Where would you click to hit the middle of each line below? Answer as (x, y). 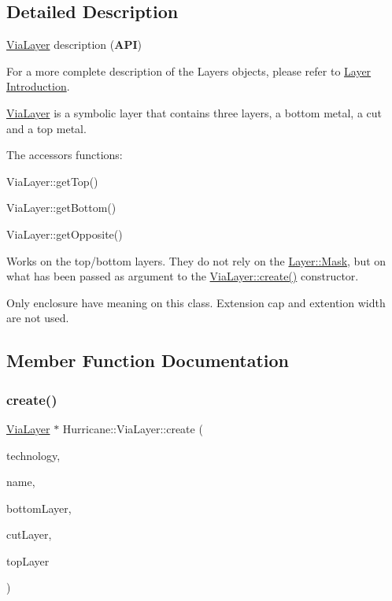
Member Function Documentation (148, 360)
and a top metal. (46, 128)
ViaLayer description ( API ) (74, 45)
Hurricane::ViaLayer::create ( (133, 428)
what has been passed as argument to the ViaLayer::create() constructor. (183, 276)
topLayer (28, 560)
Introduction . (38, 86)
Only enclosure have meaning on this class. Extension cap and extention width (196, 302)
